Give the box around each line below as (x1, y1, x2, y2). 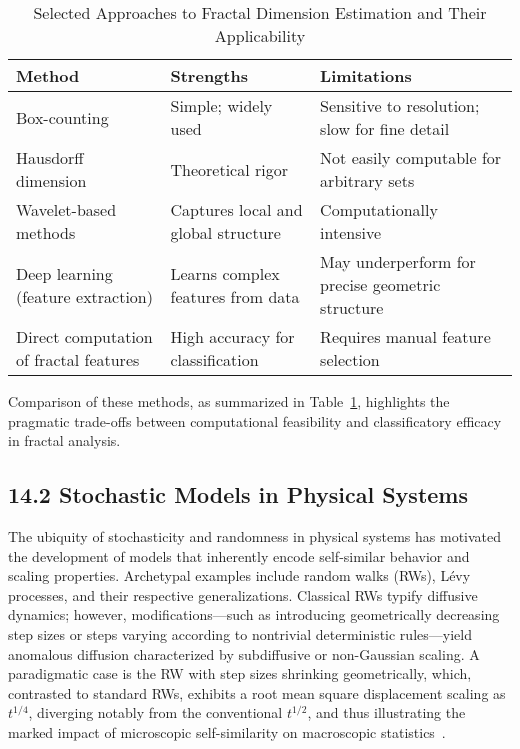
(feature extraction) (16, 284, 153, 308)
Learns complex (170, 261, 280, 285)
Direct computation (16, 325, 153, 348)
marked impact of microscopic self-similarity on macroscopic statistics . (8, 721, 446, 742)
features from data (170, 284, 300, 308)
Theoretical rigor (170, 157, 288, 181)
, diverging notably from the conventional (28, 702, 283, 723)
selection (320, 348, 380, 371)
